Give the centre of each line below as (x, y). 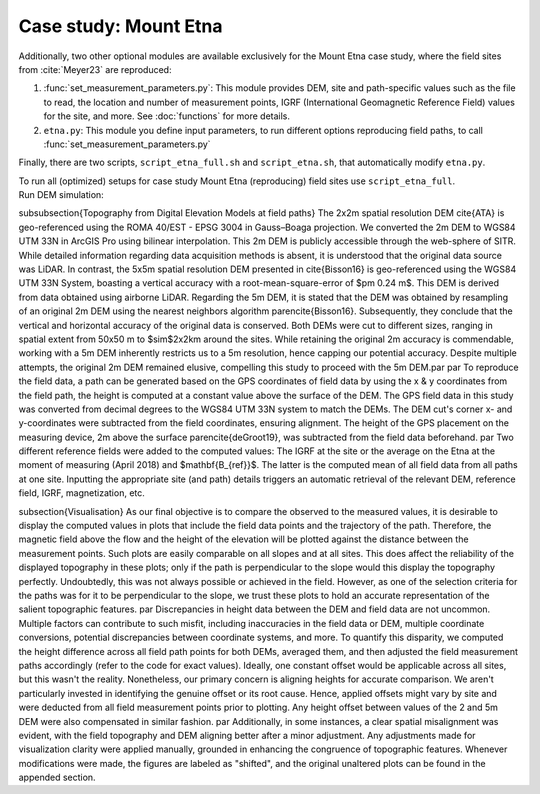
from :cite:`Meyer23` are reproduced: (95, 69)
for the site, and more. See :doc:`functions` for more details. (166, 116)
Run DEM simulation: (61, 195)
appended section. (57, 777)
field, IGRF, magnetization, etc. (81, 493)
